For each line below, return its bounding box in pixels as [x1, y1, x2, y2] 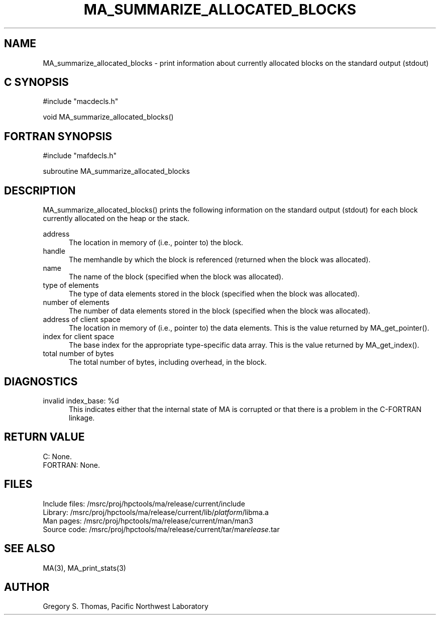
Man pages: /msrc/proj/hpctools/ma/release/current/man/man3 [43, 516, 253, 525]
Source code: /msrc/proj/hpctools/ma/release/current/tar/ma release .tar [43, 525, 280, 534]
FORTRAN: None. [43, 460, 100, 469]
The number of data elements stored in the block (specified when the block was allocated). [69, 306, 371, 316]
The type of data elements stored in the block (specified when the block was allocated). [69, 289, 360, 298]
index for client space [43, 332, 115, 341]
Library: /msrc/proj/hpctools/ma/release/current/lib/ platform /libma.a [43, 507, 269, 517]
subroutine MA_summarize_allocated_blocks [43, 167, 190, 176]
